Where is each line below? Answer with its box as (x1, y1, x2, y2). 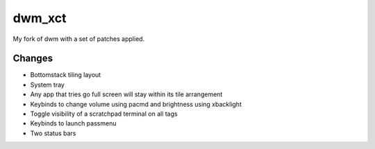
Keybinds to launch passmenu (30, 119, 117, 128)
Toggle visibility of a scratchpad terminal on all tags (30, 109, 178, 118)
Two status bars (30, 129, 76, 137)
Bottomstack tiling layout (30, 71, 101, 79)
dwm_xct (12, 10, 67, 26)
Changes (12, 53, 53, 64)
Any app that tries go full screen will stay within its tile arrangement (30, 90, 223, 98)
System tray (30, 80, 65, 89)
